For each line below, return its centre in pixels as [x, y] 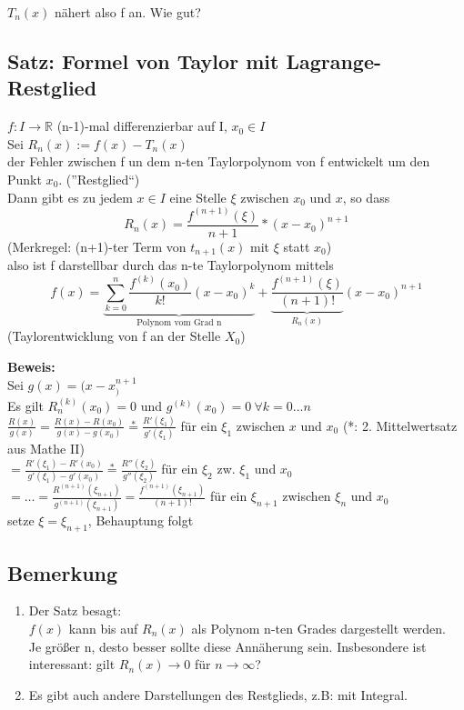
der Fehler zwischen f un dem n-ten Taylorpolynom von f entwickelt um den [219, 161]
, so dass [366, 197]
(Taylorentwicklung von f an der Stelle [114, 336]
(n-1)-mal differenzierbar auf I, [142, 126]
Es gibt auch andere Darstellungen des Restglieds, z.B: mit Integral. [218, 694]
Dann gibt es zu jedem [70, 197]
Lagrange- [334, 60]
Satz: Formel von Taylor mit [143, 60]
